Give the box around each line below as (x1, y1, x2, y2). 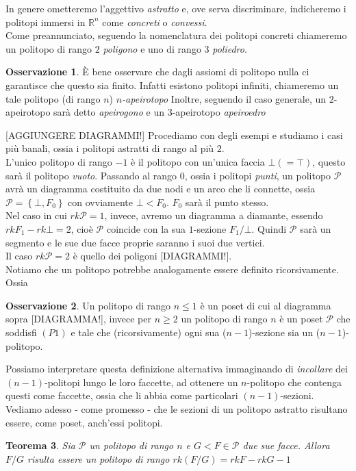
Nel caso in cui (5, 208, 67, 222)
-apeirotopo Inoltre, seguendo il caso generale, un (122, 91, 327, 105)
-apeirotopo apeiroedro (172, 105, 266, 119)
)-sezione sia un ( (248, 325, 320, 340)
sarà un (300, 221, 331, 235)
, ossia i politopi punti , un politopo (184, 168, 331, 182)
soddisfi (5, 325, 37, 340)
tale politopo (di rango (5, 91, 101, 105)
